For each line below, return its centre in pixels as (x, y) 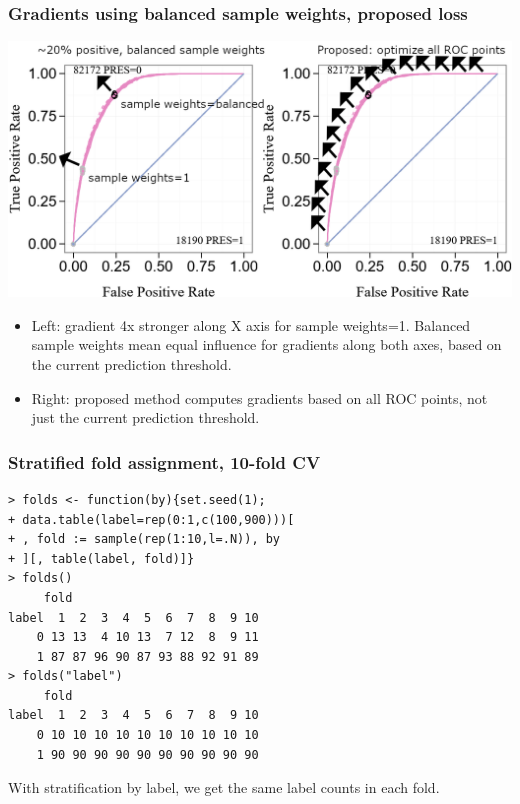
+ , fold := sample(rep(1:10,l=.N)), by (144, 539)
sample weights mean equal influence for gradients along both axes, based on (266, 344)
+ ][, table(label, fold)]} (101, 558)
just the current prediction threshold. (145, 417)
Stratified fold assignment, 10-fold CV (164, 461)
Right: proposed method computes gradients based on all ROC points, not (259, 397)
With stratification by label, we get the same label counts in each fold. (224, 787)
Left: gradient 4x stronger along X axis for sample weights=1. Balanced (251, 324)
